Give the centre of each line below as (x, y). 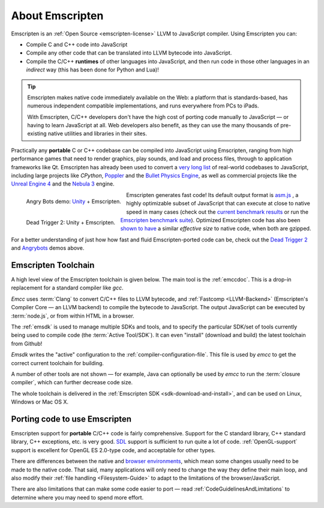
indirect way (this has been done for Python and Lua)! (92, 70)
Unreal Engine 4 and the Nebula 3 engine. (63, 184)
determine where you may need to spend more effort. (77, 497)
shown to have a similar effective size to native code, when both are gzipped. (216, 229)
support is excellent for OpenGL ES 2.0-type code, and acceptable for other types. (113, 450)
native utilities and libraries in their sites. (97, 134)
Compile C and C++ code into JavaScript (77, 44)
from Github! (27, 343)
